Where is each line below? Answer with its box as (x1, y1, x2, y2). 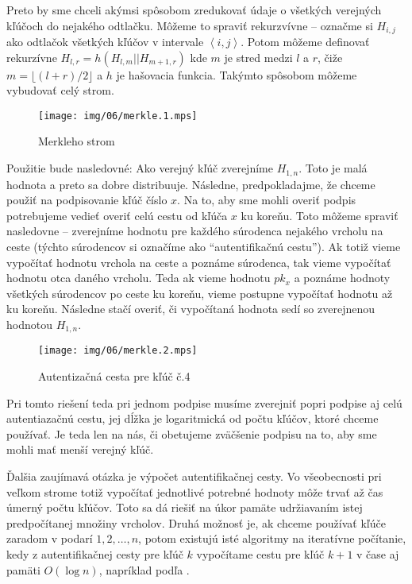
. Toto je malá (298, 160, 368, 176)
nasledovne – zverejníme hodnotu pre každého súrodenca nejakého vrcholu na (6, 222, 383, 239)
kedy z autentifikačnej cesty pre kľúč (6, 545, 183, 562)
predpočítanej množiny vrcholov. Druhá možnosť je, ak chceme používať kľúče (6, 514, 386, 531)
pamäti (6, 561, 40, 578)
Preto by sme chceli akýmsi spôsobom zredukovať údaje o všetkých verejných (6, 2, 382, 17)
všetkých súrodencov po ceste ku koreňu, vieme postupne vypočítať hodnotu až (6, 284, 393, 301)
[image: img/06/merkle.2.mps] (38, 345, 198, 357)
